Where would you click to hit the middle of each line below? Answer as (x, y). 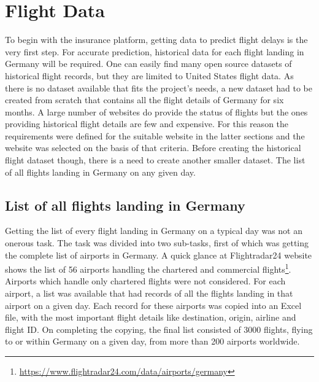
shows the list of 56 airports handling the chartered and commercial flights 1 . (148, 268)
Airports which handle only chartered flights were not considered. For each (145, 281)
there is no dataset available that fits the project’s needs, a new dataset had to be (159, 88)
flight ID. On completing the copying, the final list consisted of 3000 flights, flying (159, 329)
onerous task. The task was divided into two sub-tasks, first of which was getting (157, 243)
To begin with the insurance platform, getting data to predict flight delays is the (156, 40)
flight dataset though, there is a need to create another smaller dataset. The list (155, 160)
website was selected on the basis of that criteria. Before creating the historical (153, 148)
